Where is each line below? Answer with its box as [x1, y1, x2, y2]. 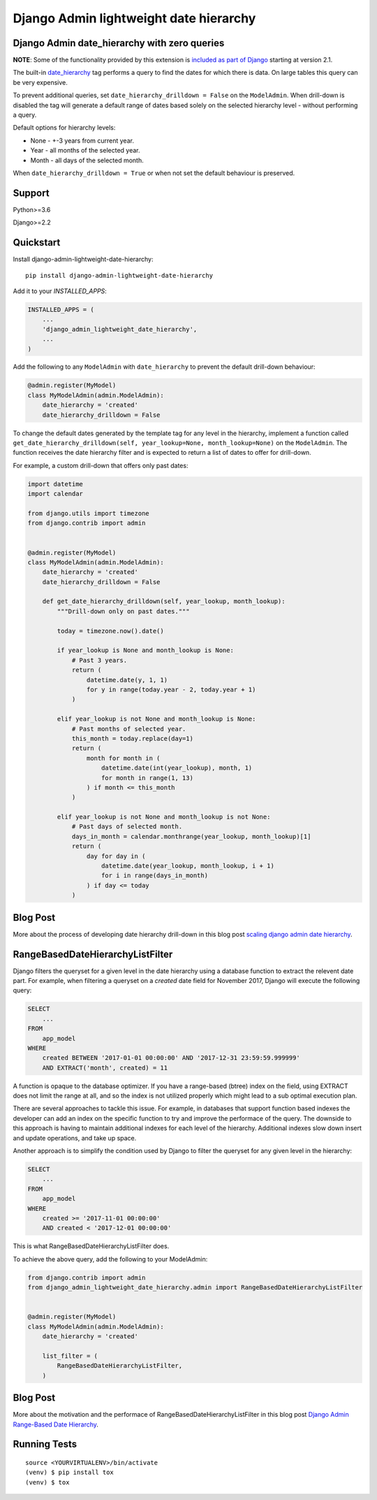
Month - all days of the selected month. [30, 156, 144, 164]
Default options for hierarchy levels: [13, 123, 116, 132]
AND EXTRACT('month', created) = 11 [42, 1063, 168, 1072]
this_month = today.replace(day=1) [71, 735, 193, 742]
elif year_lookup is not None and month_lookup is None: [57, 715, 256, 723]
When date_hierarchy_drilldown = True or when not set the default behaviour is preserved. [13, 169, 295, 177]
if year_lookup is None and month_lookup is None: [57, 646, 234, 654]
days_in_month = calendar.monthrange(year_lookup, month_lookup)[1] [71, 833, 311, 840]
